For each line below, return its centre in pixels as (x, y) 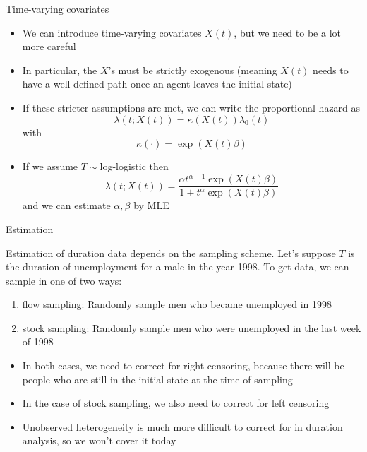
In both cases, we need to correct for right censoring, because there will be (183, 365)
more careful (49, 46)
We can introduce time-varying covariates (112, 32)
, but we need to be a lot (287, 32)
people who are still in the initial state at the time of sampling (157, 379)
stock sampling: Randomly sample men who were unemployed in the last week (192, 327)
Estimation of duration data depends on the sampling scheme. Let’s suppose (171, 252)
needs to (331, 70)
